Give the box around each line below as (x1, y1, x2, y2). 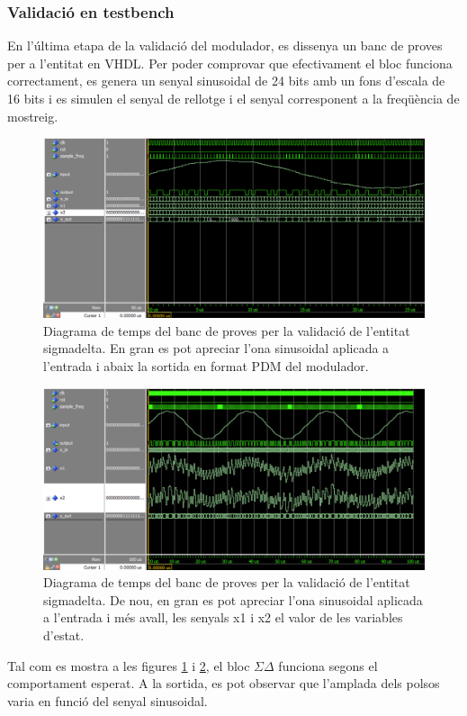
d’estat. (43, 625, 85, 644)
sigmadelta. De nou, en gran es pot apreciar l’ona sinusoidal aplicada (43, 590, 423, 609)
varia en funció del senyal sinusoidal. (7, 691, 208, 710)
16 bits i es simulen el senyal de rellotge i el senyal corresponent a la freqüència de (7, 89, 460, 107)
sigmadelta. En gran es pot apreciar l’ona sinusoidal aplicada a (43, 339, 390, 358)
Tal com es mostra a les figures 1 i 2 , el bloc (7, 656, 250, 675)
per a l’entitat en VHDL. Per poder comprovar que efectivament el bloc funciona (7, 53, 453, 72)
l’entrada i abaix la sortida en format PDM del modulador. (43, 356, 369, 375)
